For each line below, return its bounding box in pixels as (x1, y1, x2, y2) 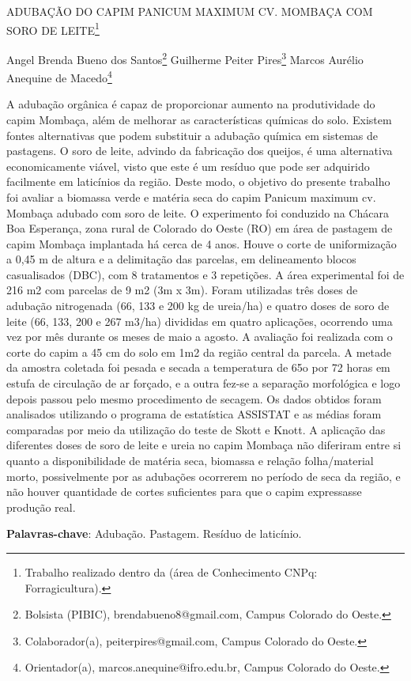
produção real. (6, 498, 76, 515)
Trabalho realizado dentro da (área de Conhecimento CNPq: (25, 563, 318, 580)
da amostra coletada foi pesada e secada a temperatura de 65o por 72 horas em (6, 359, 390, 376)
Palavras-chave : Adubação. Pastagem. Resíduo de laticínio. (6, 525, 302, 542)
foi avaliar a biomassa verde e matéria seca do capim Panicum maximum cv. (6, 188, 376, 205)
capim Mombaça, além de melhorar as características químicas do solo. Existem (6, 111, 392, 127)
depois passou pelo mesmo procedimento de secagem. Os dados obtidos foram (6, 390, 382, 407)
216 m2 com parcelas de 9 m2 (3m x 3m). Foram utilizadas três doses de (6, 282, 358, 298)
